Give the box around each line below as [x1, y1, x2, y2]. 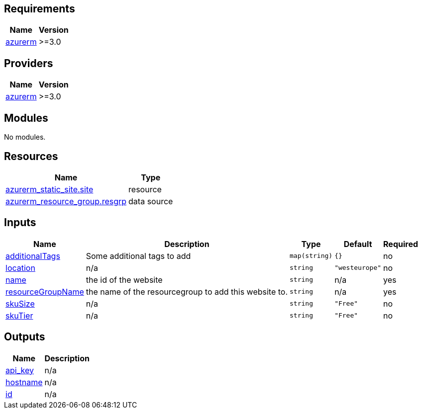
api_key [5, 365, 34, 375]
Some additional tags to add [86, 250, 191, 261]
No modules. [4, 133, 46, 142]
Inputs [4, 216, 36, 229]
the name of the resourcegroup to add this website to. [86, 286, 288, 297]
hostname [5, 377, 43, 387]
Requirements [4, 2, 75, 15]
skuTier [5, 310, 33, 321]
